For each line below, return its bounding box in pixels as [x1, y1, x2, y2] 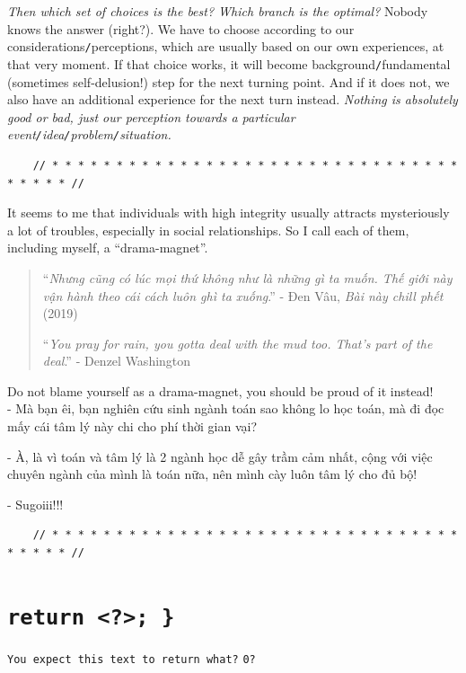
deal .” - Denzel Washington [42, 351, 191, 370]
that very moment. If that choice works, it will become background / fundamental [7, 54, 451, 73]
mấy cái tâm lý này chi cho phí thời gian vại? [7, 417, 258, 436]
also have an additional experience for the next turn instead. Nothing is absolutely [7, 90, 458, 109]
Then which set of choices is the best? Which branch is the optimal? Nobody [7, 2, 428, 20]
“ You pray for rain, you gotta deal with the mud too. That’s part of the [42, 333, 433, 352]
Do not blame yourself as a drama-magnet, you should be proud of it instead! [7, 381, 434, 400]
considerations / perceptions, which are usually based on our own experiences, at [7, 37, 444, 56]
